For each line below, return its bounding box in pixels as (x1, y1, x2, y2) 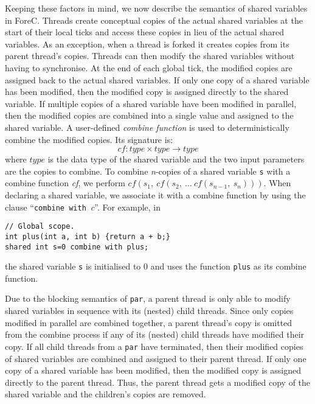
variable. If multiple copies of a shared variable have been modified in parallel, (5, 97, 297, 110)
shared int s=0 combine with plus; (5, 242, 149, 251)
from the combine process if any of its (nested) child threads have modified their (5, 328, 305, 341)
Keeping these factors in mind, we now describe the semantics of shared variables (5, 2, 308, 14)
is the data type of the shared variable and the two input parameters (47, 153, 305, 165)
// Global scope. (5, 222, 75, 231)
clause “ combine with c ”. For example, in (5, 200, 161, 213)
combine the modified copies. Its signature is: (5, 133, 173, 145)
